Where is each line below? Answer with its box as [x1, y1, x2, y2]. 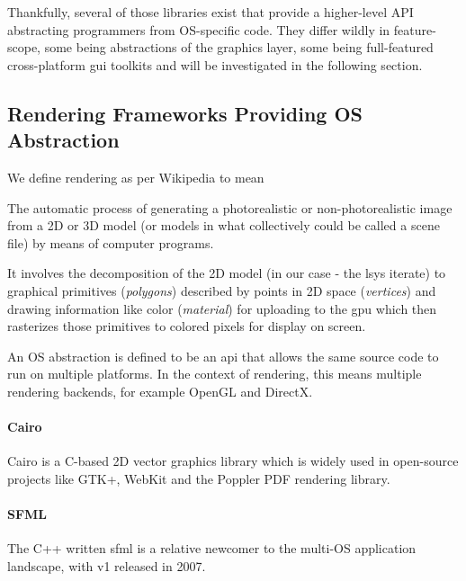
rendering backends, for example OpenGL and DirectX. [7, 381, 313, 400]
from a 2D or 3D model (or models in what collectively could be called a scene [7, 216, 440, 235]
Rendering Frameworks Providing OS [7, 99, 363, 127]
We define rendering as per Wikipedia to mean [7, 167, 264, 186]
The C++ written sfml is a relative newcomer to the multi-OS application [7, 539, 417, 558]
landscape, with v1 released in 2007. [7, 556, 206, 575]
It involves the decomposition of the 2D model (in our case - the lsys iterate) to [7, 264, 446, 282]
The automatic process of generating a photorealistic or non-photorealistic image [7, 198, 453, 217]
